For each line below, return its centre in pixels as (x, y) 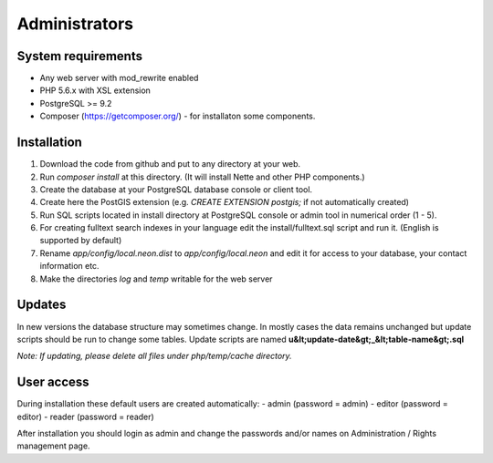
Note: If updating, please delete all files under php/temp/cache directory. (154, 356)
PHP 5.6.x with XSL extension (95, 90)
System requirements (80, 56)
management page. (53, 446)
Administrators (75, 24)
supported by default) (81, 241)
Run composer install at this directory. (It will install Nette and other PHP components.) (202, 177)
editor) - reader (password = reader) (85, 417)
